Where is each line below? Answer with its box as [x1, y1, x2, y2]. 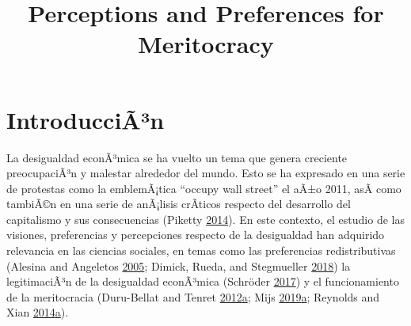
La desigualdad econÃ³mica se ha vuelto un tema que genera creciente [6, 149, 348, 165]
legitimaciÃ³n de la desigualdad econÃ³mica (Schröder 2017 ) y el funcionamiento [6, 273, 399, 290]
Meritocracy [138, 28, 274, 60]
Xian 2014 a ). [6, 304, 69, 320]
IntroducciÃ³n [6, 103, 165, 135]
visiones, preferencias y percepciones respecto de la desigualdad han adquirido [6, 226, 385, 243]
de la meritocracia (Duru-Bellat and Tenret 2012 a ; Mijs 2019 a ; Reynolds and [6, 288, 380, 305]
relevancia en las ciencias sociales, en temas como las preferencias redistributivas [6, 242, 396, 259]
